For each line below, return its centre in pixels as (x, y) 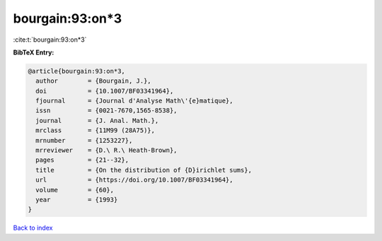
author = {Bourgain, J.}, (93, 81)
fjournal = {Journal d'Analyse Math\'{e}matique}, (134, 101)
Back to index (33, 228)
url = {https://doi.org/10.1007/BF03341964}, (134, 180)
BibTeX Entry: (34, 52)
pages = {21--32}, (82, 160)
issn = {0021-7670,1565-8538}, (106, 111)
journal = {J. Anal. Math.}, (97, 120)
